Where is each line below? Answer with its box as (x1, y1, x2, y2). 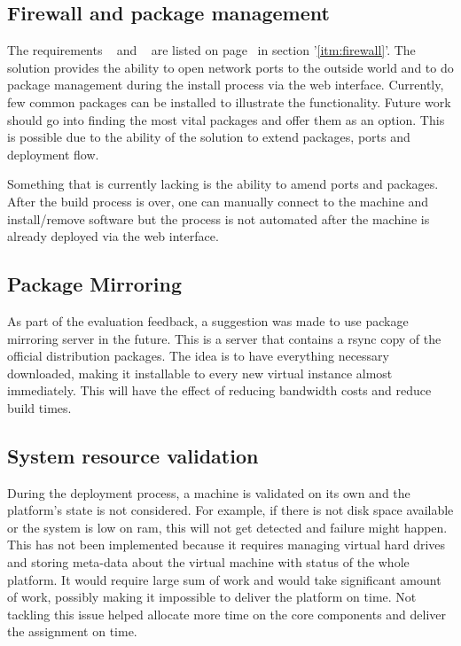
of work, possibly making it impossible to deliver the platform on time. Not (7, 588, 417, 606)
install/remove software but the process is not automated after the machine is (7, 209, 430, 228)
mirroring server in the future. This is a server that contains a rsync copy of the (7, 329, 441, 347)
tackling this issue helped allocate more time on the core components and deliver (7, 604, 447, 623)
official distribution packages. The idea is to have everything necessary (7, 346, 389, 365)
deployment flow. (7, 144, 99, 163)
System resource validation (7, 441, 259, 469)
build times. (7, 398, 72, 416)
